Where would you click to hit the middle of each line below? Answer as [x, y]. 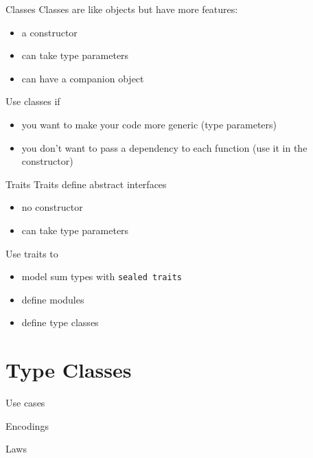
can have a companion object [83, 78]
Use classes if [33, 101]
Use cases [25, 403]
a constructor [49, 32]
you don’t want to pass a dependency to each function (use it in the [164, 147]
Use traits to [32, 253]
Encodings [27, 425]
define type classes [60, 322]
